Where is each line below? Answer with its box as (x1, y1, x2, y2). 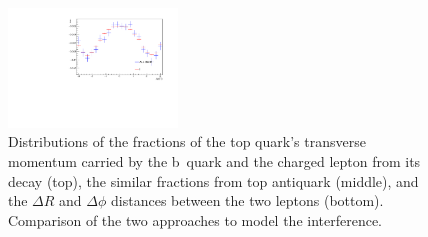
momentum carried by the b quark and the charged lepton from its (8, 151, 421, 172)
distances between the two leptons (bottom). (111, 190, 384, 211)
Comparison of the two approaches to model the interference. (8, 209, 383, 230)
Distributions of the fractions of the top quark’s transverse (8, 131, 366, 152)
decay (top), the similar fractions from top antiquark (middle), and (8, 170, 419, 191)
